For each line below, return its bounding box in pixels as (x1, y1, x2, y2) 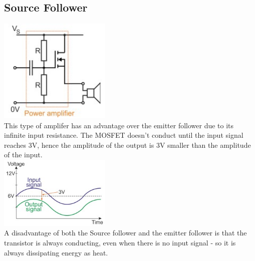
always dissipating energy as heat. (4, 247, 108, 257)
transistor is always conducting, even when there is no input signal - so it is (4, 237, 236, 247)
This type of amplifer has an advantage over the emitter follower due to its (4, 120, 234, 130)
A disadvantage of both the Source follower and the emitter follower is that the (4, 227, 247, 238)
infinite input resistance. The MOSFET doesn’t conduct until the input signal (4, 130, 243, 140)
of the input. (4, 149, 43, 160)
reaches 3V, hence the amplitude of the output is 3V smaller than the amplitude (4, 139, 251, 150)
